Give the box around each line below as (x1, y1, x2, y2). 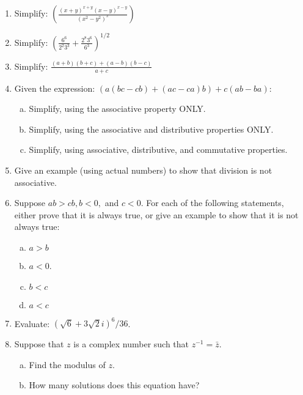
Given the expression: (14, 81, 95, 94)
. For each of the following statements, (141, 196, 284, 209)
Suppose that (14, 338, 64, 350)
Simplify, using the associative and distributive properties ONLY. (29, 122, 274, 135)
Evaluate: (14, 317, 50, 330)
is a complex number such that (73, 338, 189, 350)
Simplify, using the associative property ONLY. (29, 102, 206, 115)
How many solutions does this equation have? (29, 378, 200, 391)
